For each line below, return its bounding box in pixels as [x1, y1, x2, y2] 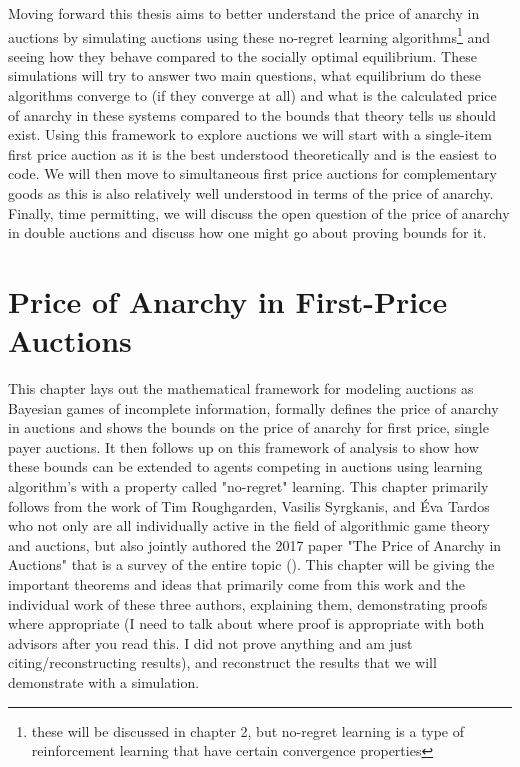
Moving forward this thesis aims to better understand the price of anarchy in [8, 3, 480, 23]
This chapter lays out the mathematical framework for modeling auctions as [8, 378, 474, 399]
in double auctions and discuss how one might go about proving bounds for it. [8, 222, 487, 243]
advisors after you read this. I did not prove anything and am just [8, 632, 413, 653]
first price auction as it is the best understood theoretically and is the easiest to [8, 143, 497, 164]
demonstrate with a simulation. [8, 672, 200, 692]
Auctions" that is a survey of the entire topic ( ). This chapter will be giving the [8, 554, 495, 575]
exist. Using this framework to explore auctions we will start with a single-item [8, 124, 492, 145]
